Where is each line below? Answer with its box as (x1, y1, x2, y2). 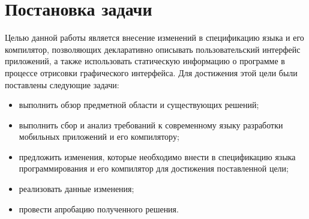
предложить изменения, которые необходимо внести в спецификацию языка (19, 150, 296, 163)
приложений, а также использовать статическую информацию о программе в (5, 55, 285, 67)
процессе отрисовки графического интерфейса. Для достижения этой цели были (5, 66, 298, 79)
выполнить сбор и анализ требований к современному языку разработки (19, 118, 283, 131)
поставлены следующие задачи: (5, 78, 119, 91)
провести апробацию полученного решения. (19, 202, 179, 215)
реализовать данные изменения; (19, 182, 134, 195)
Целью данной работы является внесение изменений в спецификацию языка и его (5, 31, 304, 44)
